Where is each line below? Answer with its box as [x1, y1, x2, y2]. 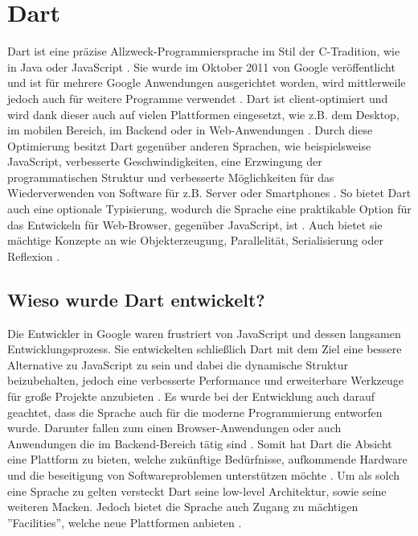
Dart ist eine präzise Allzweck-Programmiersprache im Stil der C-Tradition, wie [7, 43, 400, 60]
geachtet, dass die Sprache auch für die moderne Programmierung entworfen [7, 403, 383, 420]
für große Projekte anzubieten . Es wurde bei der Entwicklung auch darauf [7, 388, 375, 405]
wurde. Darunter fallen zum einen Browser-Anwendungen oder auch [7, 419, 342, 436]
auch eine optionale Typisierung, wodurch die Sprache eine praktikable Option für [7, 200, 412, 217]
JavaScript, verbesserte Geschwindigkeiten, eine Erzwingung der [7, 153, 322, 170]
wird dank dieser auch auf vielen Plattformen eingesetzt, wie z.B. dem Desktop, [7, 105, 400, 122]
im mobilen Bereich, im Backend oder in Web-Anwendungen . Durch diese [7, 122, 373, 138]
